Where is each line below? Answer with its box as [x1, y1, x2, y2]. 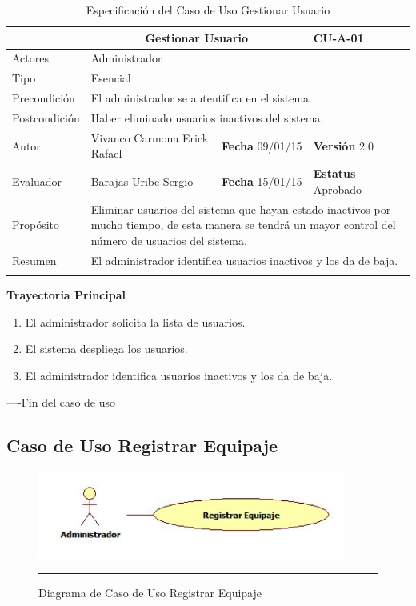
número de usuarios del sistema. [90, 231, 247, 248]
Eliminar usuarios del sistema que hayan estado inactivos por [90, 200, 391, 217]
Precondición [12, 90, 75, 106]
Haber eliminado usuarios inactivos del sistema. [90, 109, 324, 126]
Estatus [313, 165, 356, 182]
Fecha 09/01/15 [222, 137, 302, 154]
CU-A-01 [313, 29, 364, 46]
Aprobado [313, 180, 362, 197]
